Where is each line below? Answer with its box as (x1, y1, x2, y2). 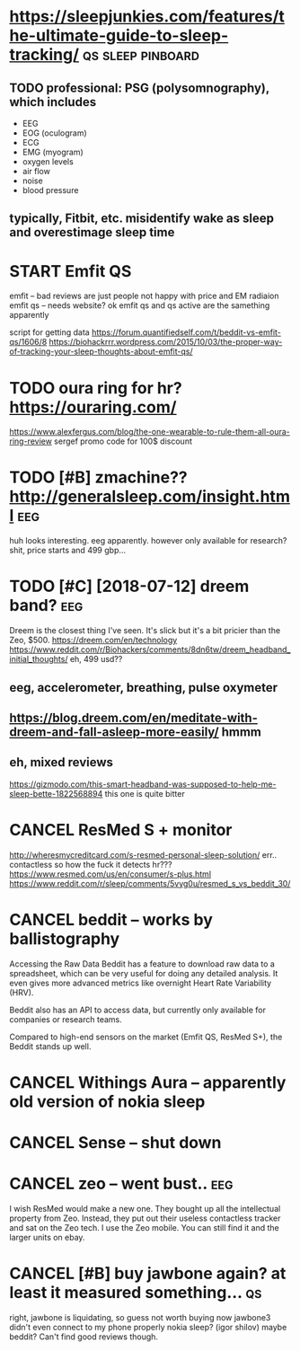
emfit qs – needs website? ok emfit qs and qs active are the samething (9, 300, 270, 311)
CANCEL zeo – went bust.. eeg (9, 1174, 234, 1194)
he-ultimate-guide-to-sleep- (9, 25, 229, 46)
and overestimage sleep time (9, 225, 175, 240)
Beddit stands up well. (9, 1040, 92, 1052)
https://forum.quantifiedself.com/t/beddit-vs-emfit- (91, 327, 281, 338)
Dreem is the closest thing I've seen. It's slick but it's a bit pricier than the (9, 625, 281, 636)
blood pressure (22, 185, 79, 195)
